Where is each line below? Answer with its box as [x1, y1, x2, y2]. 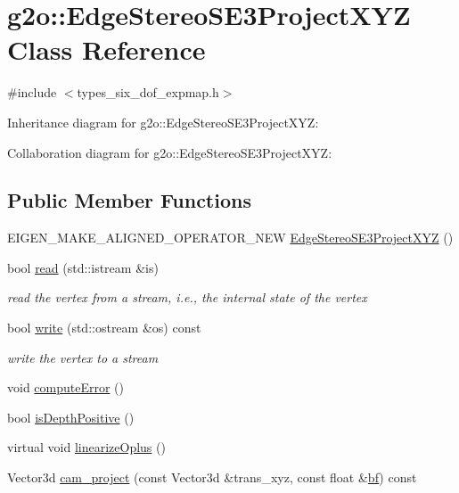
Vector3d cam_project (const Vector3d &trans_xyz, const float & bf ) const [7, 468, 417, 487]
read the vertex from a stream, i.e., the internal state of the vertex [7, 288, 367, 307]
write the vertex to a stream [7, 348, 159, 366]
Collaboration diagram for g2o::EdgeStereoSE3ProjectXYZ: [7, 143, 332, 161]
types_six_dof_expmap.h [77, 83, 219, 102]
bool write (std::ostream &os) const [7, 318, 201, 337]
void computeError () [7, 378, 125, 397]
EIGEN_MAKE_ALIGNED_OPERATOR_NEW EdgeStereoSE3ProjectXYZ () [7, 228, 454, 247]
